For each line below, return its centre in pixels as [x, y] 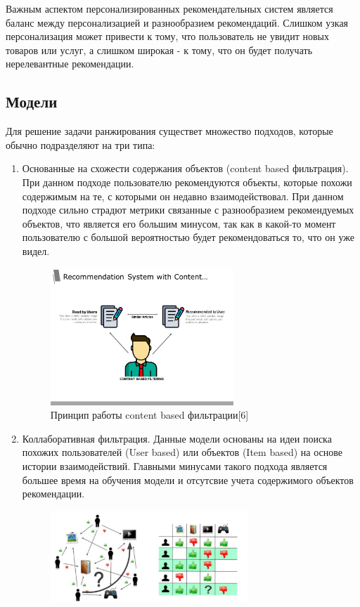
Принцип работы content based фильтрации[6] [149, 415]
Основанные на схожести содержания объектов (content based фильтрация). [185, 168]
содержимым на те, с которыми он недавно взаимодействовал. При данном [183, 196]
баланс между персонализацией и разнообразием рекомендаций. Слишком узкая [177, 22]
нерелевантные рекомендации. [70, 64]
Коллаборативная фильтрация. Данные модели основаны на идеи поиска [177, 438]
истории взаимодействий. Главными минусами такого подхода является [175, 465]
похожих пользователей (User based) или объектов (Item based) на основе [182, 452]
